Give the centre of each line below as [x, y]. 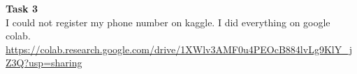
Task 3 [22, 8]
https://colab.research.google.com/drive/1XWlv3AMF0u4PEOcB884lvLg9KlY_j [179, 49]
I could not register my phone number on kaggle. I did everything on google [168, 22]
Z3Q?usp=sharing [44, 63]
